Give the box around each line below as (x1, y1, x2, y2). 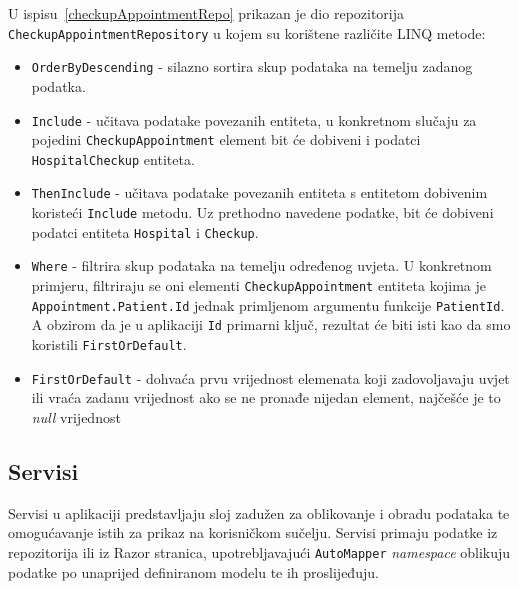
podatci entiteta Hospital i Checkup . (31, 221, 259, 242)
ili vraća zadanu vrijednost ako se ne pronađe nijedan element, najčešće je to (31, 387, 501, 408)
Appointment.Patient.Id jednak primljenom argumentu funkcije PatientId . (31, 294, 505, 315)
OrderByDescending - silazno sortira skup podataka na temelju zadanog (31, 56, 473, 77)
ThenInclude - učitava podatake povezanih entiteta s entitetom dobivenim (31, 182, 488, 203)
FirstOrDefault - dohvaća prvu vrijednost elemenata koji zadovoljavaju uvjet (31, 367, 510, 388)
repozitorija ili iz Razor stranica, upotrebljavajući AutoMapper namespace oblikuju (8, 541, 511, 562)
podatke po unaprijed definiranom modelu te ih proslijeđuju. (8, 561, 379, 582)
